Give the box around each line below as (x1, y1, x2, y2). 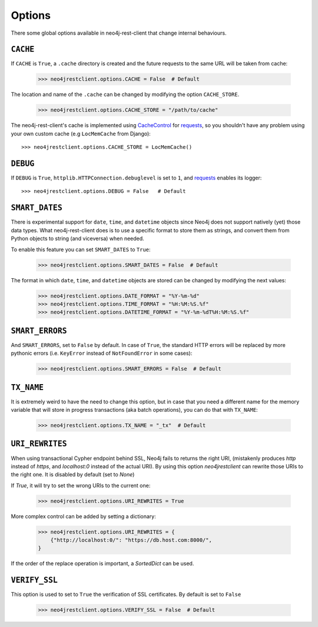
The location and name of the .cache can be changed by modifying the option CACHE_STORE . (11, 91, 240, 98)
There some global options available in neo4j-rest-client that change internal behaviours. (11, 29, 227, 36)
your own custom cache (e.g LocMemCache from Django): (11, 130, 151, 137)
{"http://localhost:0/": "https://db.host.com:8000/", (50, 537, 212, 543)
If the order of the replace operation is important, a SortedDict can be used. (11, 560, 194, 567)
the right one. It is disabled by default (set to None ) (11, 471, 135, 478)
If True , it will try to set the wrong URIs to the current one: (11, 482, 151, 489)
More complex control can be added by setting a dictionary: (11, 512, 156, 520)
